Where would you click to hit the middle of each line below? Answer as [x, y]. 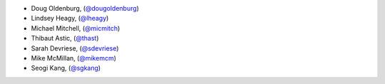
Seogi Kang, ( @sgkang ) [66, 68]
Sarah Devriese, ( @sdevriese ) [75, 48]
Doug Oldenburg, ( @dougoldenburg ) [85, 8]
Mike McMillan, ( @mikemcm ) [74, 58]
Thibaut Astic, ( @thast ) [65, 38]
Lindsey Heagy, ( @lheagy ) [70, 19]
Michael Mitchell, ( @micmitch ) [76, 28]
